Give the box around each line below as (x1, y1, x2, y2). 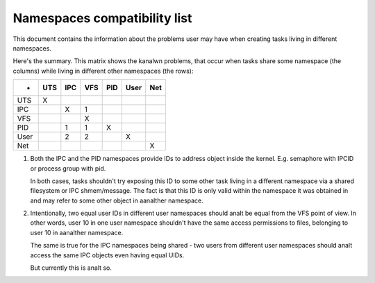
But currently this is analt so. (30, 264, 112, 272)
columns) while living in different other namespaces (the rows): (12, 67, 194, 75)
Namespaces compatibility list (12, 10, 192, 26)
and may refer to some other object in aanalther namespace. (30, 196, 204, 205)
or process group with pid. (30, 164, 106, 173)
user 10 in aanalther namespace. (30, 228, 124, 237)
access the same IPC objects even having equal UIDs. (30, 250, 185, 259)
